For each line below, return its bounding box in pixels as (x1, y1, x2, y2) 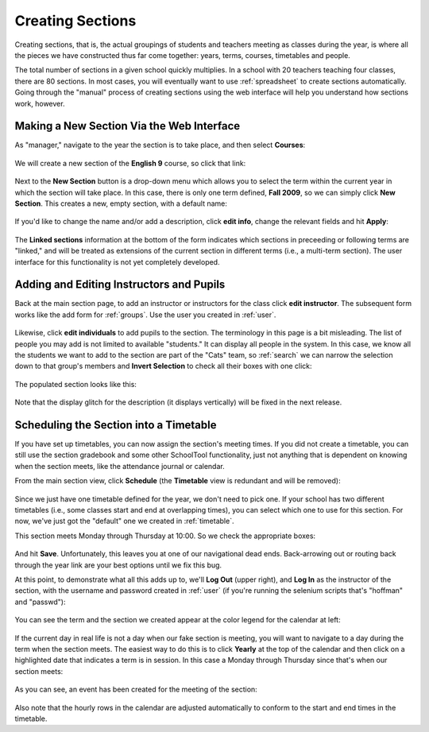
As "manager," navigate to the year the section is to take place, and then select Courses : (14, 140, 306, 150)
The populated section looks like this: (14, 379, 137, 389)
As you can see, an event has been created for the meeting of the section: (14, 684, 257, 695)
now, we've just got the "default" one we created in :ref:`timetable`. (14, 517, 234, 526)
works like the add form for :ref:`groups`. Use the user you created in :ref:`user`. (14, 310, 276, 320)
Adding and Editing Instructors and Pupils (14, 278, 226, 292)
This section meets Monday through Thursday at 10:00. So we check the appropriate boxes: (14, 531, 316, 540)
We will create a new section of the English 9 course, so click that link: (14, 158, 246, 168)
